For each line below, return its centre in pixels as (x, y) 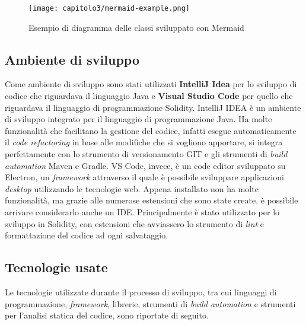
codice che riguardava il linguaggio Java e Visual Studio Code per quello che (149, 96)
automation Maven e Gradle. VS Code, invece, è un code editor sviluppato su (145, 165)
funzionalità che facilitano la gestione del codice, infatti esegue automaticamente (151, 130)
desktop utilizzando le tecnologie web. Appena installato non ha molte (132, 188)
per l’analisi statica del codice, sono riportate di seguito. (107, 315)
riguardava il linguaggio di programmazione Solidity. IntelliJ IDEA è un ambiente (153, 107)
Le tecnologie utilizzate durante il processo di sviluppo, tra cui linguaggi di (141, 291)
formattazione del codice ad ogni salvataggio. (87, 235)
